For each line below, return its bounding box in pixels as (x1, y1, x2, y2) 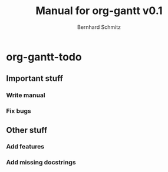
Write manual (6, 91, 45, 99)
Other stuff (6, 125, 48, 135)
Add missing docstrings (6, 158, 76, 167)
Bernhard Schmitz (77, 23, 121, 31)
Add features (6, 143, 45, 151)
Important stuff (6, 73, 64, 83)
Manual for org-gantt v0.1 (35, 4, 163, 18)
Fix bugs (6, 107, 31, 115)
